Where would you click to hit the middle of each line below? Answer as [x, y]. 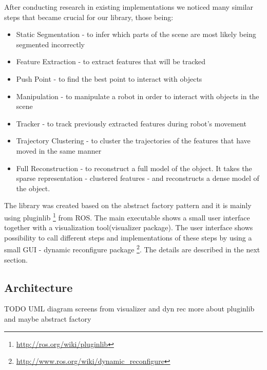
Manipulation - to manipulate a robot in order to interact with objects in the [138, 96]
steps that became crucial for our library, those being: [89, 17]
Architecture [39, 287]
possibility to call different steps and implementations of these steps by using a [128, 237]
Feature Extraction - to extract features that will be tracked [111, 61]
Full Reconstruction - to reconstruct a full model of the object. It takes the [134, 168]
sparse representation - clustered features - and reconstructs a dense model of [138, 178]
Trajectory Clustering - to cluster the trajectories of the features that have [133, 141]
